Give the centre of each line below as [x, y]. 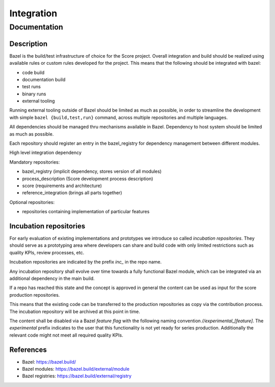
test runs [31, 87]
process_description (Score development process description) [88, 178]
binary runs [34, 94]
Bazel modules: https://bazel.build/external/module [76, 369]
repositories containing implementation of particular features [86, 212]
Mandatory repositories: [35, 162]
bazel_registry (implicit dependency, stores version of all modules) [92, 171]
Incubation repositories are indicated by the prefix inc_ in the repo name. [86, 262]
